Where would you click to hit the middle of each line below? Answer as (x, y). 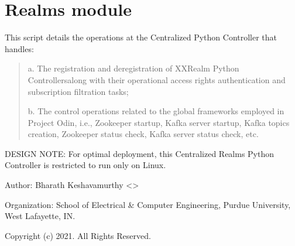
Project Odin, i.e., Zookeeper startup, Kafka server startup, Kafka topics (159, 122)
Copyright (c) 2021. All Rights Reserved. (78, 235)
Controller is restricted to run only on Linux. (85, 165)
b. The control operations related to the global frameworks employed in (156, 111)
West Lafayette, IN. (40, 216)
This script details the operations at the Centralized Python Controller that (141, 37)
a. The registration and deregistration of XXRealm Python (133, 68)
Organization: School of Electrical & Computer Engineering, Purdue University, (148, 204)
